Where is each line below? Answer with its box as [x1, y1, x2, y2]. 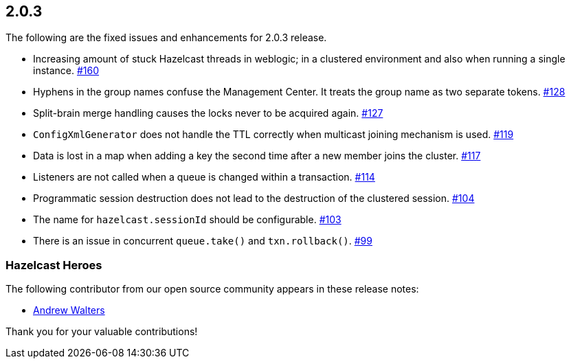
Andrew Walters [33, 304, 105, 317]
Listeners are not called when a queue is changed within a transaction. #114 [33, 171, 375, 183]
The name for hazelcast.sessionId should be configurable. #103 [33, 214, 342, 226]
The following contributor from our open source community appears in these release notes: [5, 283, 419, 295]
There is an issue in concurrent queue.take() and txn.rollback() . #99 [33, 235, 372, 247]
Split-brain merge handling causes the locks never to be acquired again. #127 [33, 107, 383, 120]
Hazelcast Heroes [5, 258, 102, 272]
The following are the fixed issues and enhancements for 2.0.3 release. [5, 32, 327, 44]
